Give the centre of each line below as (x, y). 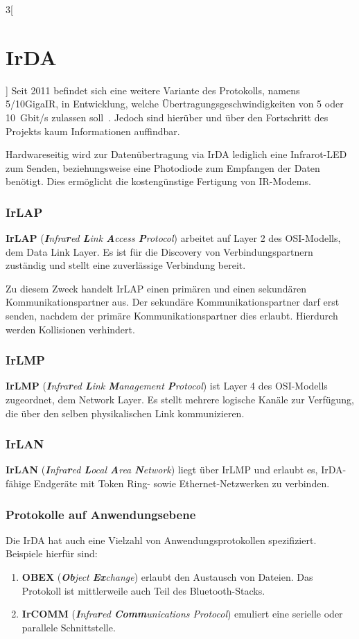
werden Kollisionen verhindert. (70, 329)
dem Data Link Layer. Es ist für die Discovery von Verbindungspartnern (159, 251)
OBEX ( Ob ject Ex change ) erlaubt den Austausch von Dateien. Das (167, 577)
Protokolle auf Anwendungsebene (101, 514)
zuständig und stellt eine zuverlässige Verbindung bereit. (126, 265)
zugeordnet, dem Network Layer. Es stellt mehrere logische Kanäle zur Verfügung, (180, 400)
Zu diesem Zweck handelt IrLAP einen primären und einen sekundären (156, 288)
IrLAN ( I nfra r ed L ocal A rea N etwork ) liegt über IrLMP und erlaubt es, (162, 470)
